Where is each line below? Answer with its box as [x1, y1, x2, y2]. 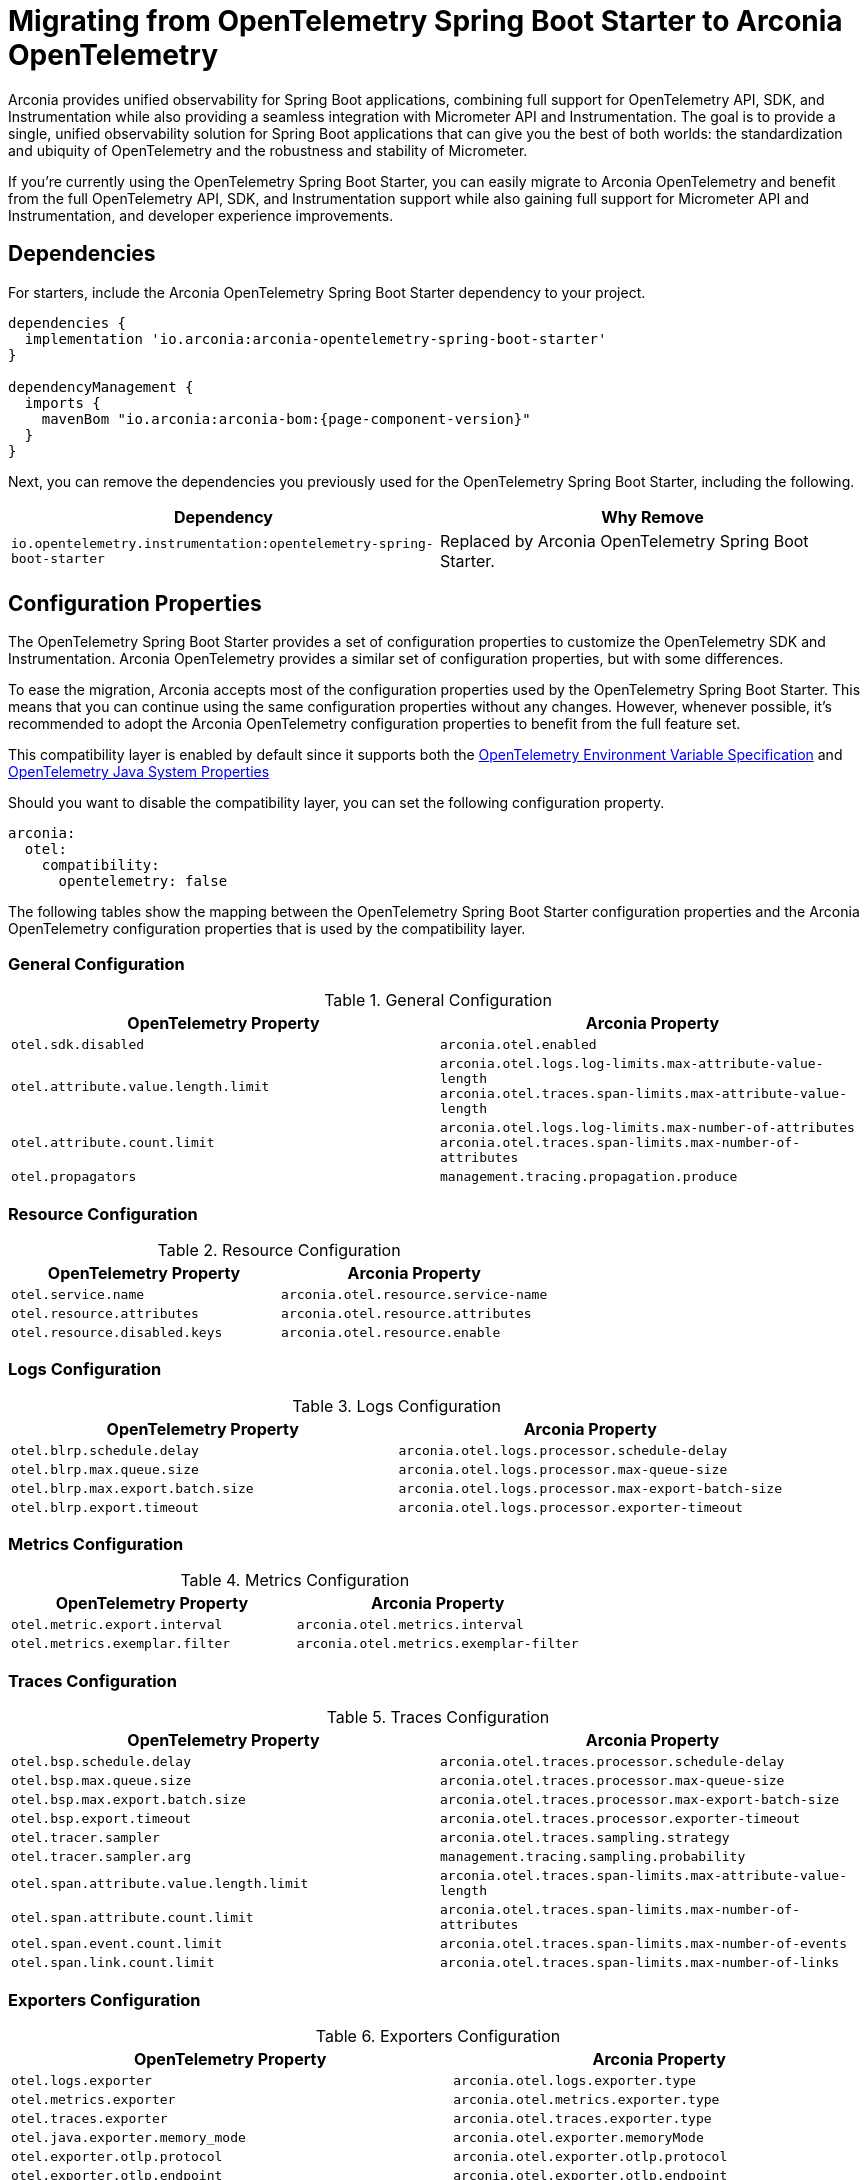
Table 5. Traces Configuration [326, 1707, 550, 1728]
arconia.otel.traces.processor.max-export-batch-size [440, 1792, 840, 1808]
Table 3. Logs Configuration [292, 1395, 501, 1416]
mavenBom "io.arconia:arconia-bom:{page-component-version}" [41, 410, 531, 427]
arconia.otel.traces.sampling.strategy [440, 1830, 730, 1846]
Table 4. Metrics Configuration [180, 1570, 410, 1591]
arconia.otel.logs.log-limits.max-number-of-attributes [440, 1120, 855, 1136]
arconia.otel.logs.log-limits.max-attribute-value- [440, 1056, 824, 1072]
